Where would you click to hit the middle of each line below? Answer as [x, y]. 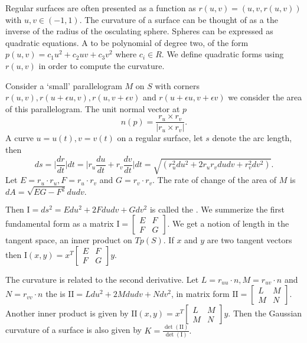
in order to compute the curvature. [102, 65]
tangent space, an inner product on [69, 240]
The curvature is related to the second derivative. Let [102, 279]
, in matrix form [200, 294]
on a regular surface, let [160, 138]
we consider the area [265, 97]
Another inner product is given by [67, 313]
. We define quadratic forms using [223, 54]
